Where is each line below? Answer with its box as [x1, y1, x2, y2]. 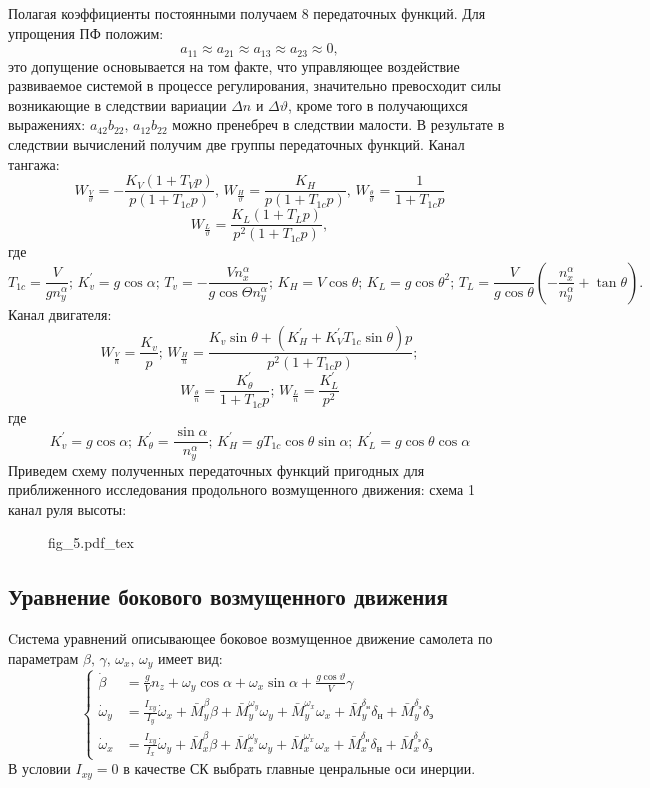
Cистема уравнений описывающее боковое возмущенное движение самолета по [8, 628, 493, 649]
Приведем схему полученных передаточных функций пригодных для [8, 459, 425, 480]
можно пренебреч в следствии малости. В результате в [172, 114, 505, 135]
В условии [8, 758, 71, 779]
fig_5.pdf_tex [48, 532, 134, 553]
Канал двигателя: [8, 303, 112, 324]
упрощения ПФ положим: [8, 22, 164, 43]
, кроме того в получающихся [288, 94, 468, 115]
